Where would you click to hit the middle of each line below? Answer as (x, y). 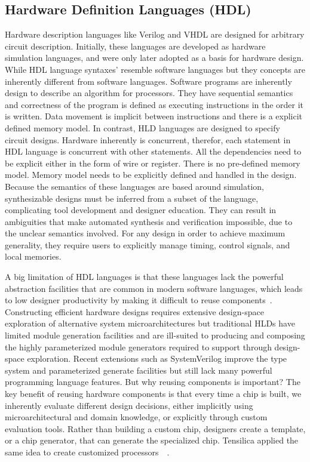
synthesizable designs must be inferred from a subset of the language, (132, 198)
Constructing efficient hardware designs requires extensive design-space (134, 311)
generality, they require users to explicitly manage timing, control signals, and (148, 244)
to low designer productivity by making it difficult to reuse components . (139, 300)
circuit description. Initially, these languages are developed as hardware (135, 46)
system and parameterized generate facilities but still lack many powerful (139, 370)
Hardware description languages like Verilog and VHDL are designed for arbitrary (155, 34)
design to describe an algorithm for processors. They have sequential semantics (149, 93)
